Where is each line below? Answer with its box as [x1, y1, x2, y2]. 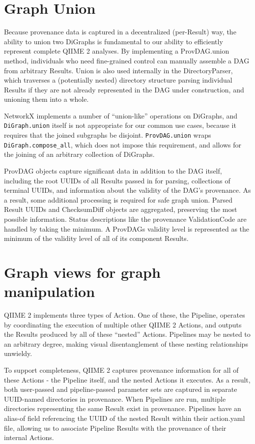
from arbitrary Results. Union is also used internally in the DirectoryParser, [4, 65, 233, 75]
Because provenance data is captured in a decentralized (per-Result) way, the [4, 27, 236, 37]
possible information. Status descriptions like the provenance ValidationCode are [4, 214, 247, 224]
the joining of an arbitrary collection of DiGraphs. [4, 149, 155, 159]
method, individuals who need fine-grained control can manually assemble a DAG [4, 55, 250, 65]
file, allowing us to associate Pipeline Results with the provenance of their [4, 422, 227, 433]
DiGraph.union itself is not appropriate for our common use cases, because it [4, 120, 236, 130]
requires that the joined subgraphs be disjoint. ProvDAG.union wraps [4, 130, 211, 140]
